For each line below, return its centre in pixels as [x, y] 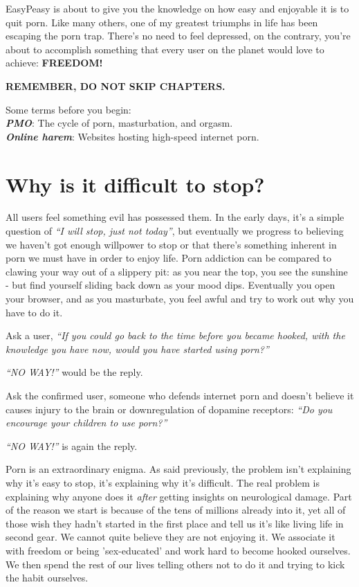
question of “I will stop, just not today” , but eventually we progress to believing [175, 231]
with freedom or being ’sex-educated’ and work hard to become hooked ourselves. [178, 550]
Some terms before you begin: [68, 109]
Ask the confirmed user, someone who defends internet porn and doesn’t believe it [180, 395]
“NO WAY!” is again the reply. [72, 445]
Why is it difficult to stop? [135, 184]
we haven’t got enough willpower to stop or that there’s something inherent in [171, 244]
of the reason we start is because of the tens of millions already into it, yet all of [176, 510]
